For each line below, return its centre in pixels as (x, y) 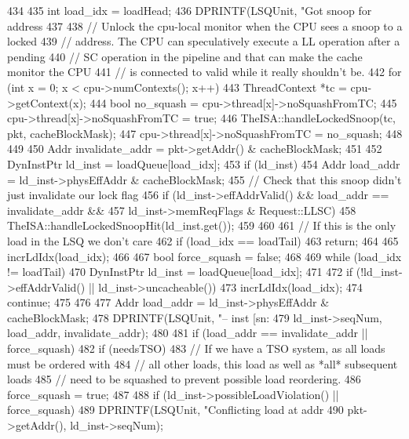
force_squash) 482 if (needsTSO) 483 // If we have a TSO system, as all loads (196, 348)
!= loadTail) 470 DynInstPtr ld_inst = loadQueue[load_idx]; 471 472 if (180, 272)
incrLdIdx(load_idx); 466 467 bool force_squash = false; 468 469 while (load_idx (204, 256)
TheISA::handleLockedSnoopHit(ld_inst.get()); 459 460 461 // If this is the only (202, 225)
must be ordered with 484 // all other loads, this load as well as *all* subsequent (203, 363)
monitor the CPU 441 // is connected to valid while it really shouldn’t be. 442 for (204, 72)
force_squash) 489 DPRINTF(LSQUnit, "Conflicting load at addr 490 (175, 410)
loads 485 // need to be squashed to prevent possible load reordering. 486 (184, 379)
